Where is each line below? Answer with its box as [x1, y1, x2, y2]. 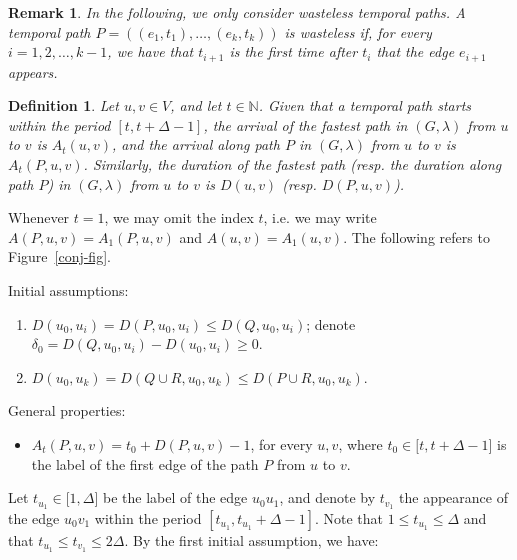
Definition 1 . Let [8, 95, 119, 116]
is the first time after [229, 41, 358, 62]
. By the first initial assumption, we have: [124, 530, 379, 550]
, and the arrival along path [112, 134, 280, 155]
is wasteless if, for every [284, 21, 432, 42]
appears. [8, 61, 58, 82]
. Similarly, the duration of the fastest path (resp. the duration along [83, 154, 502, 175]
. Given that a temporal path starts [258, 95, 471, 116]
